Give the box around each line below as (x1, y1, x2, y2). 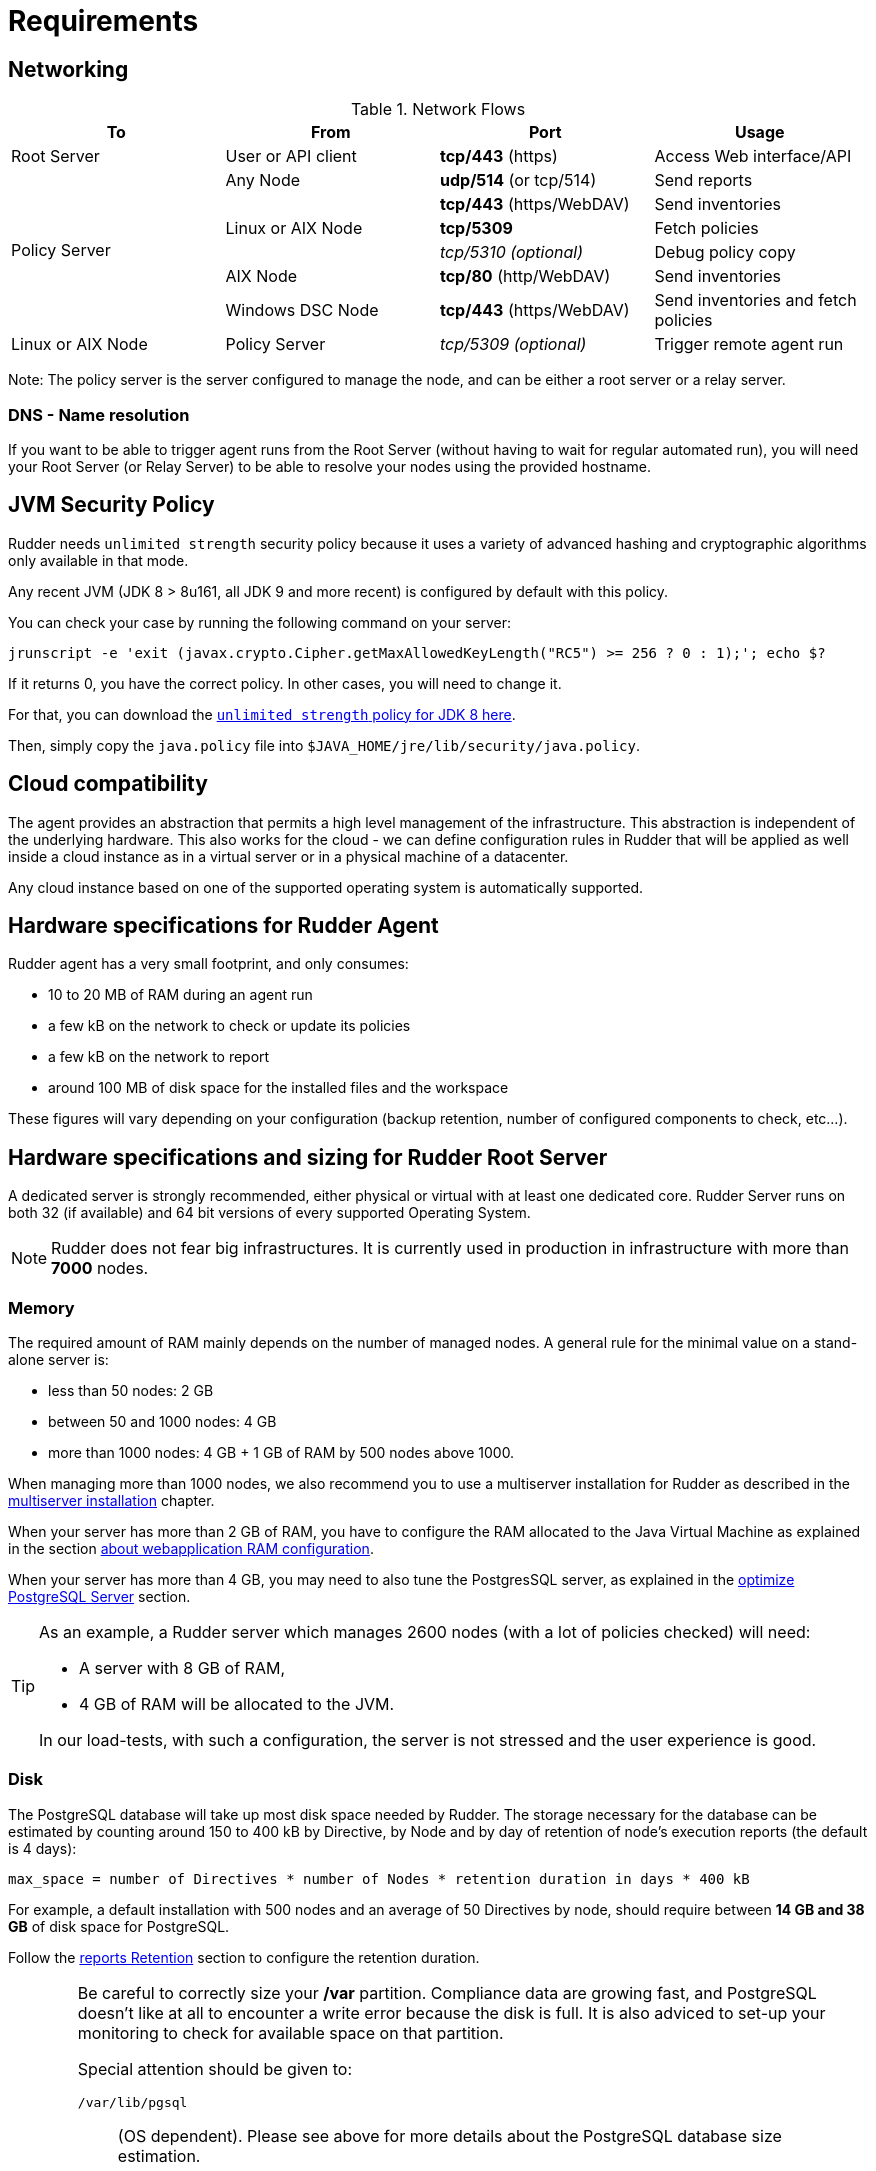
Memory (8, 1297, 75, 1318)
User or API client (225, 146, 357, 167)
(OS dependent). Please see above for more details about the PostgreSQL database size (117, 2125, 782, 2146)
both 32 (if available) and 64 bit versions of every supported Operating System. (8, 1204, 531, 1222)
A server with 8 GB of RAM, (79, 1658, 285, 1679)
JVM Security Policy (8, 492, 215, 518)
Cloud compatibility (8, 771, 208, 797)
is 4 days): (8, 1839, 77, 1857)
